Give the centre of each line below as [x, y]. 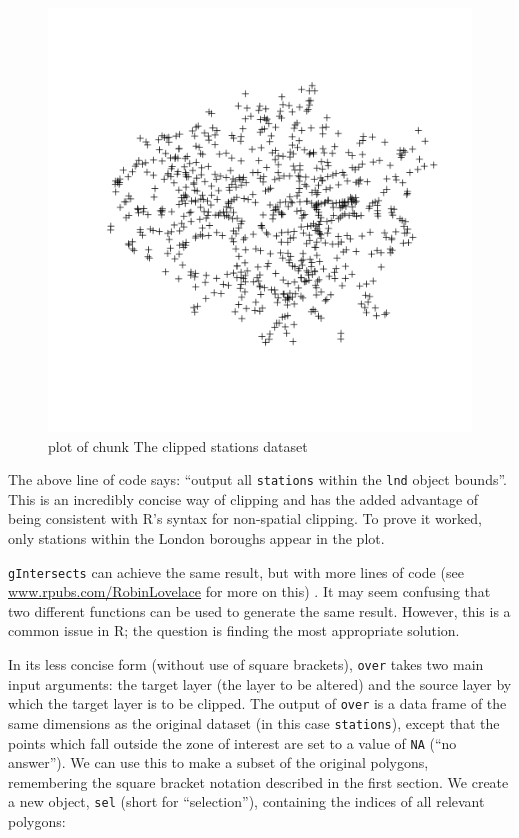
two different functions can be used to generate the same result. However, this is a [259, 610]
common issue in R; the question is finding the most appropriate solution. [234, 630]
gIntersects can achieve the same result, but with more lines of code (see [236, 571]
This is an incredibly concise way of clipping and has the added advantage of [243, 498]
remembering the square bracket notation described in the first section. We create [258, 781]
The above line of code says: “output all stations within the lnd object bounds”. [258, 479]
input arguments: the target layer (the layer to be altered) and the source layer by [260, 683]
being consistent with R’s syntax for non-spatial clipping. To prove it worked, [245, 518]
